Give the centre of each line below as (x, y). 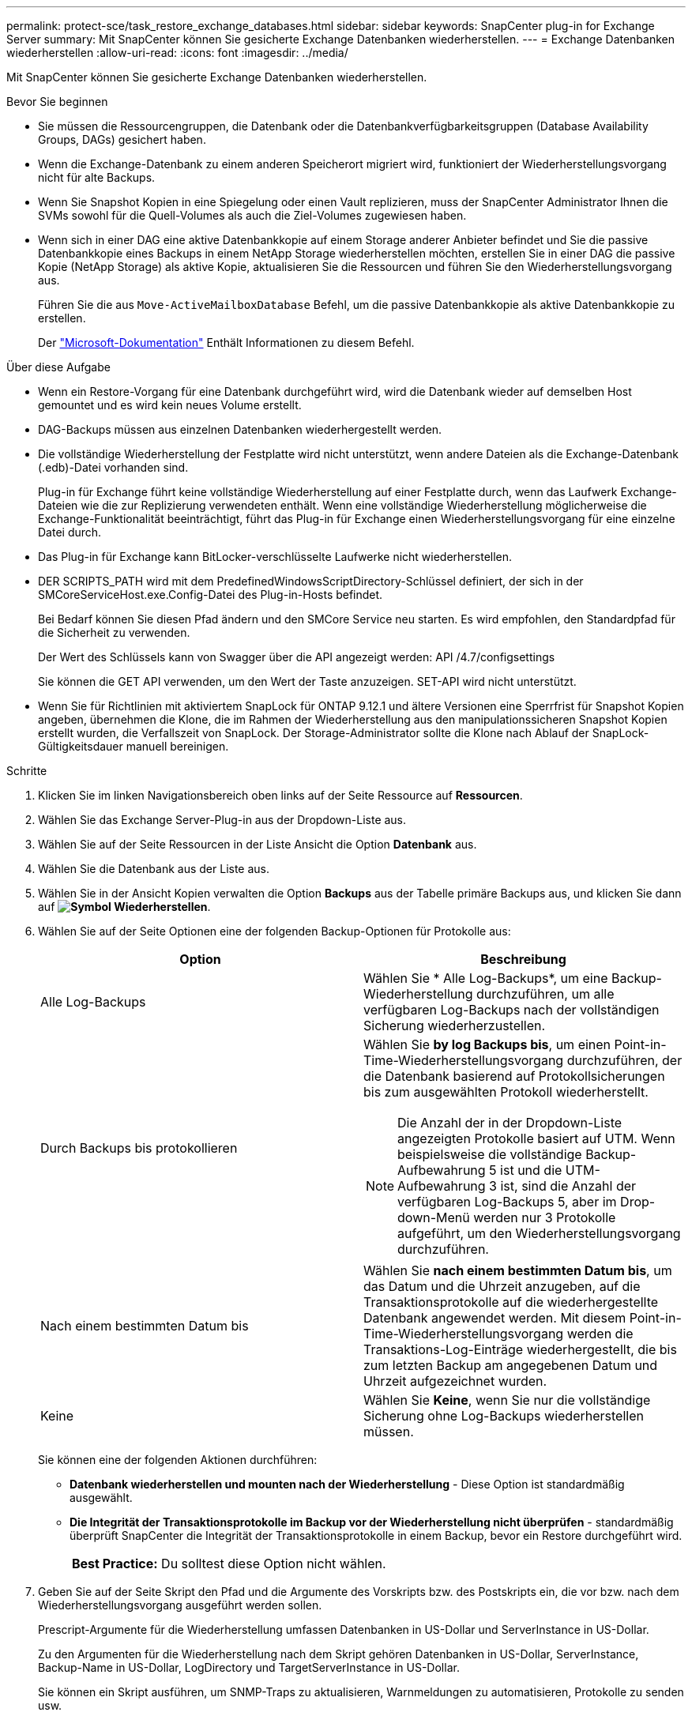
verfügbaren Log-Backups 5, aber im (507, 1202)
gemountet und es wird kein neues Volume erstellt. (170, 405)
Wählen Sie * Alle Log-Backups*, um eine (486, 978)
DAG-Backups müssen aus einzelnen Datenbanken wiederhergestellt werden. (240, 429)
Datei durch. (70, 532)
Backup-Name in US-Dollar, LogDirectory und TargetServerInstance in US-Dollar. (249, 1667)
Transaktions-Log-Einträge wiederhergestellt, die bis (520, 1349)
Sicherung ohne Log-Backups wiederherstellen (504, 1416)
